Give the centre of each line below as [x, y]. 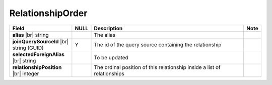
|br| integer [26, 73]
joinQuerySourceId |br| [41, 41]
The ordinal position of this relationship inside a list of [157, 67]
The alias [105, 35]
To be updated [111, 57]
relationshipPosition [37, 67]
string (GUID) [28, 48]
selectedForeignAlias [39, 54]
